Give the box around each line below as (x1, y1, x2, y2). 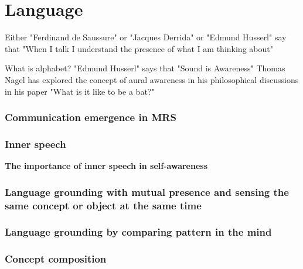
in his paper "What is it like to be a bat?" (5, 85, 155, 97)
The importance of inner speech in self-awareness (5, 160, 208, 172)
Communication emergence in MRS (5, 110, 176, 125)
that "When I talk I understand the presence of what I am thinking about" (5, 42, 273, 54)
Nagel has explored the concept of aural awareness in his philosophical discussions (5, 73, 299, 85)
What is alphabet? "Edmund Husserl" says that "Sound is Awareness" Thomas (5, 62, 285, 74)
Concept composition (5, 251, 107, 266)
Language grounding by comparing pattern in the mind (5, 225, 272, 239)
